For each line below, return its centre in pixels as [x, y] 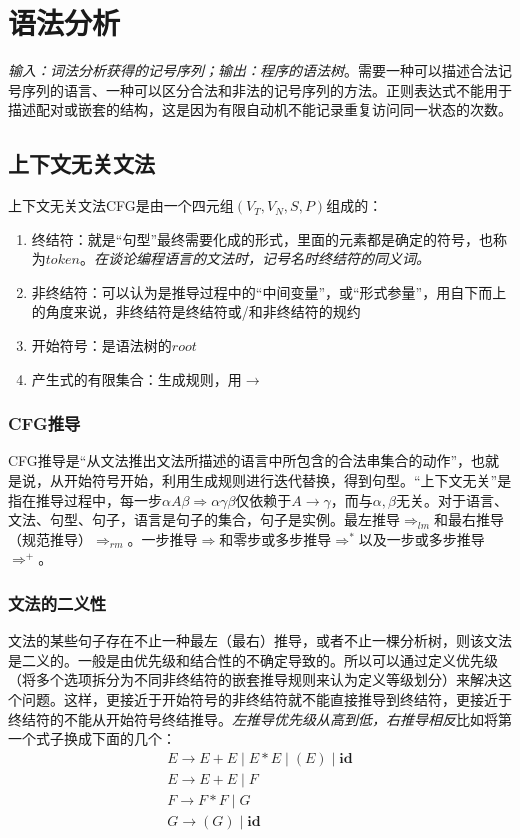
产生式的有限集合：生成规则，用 [136, 378]
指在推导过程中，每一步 [85, 499]
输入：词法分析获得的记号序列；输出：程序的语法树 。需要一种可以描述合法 [253, 70]
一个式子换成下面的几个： [92, 738]
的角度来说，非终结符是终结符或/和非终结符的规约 [196, 311]
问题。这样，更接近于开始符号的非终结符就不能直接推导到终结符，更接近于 [266, 699]
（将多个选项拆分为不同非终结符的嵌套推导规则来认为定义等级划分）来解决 [253, 679]
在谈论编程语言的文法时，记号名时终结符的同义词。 [261, 258]
